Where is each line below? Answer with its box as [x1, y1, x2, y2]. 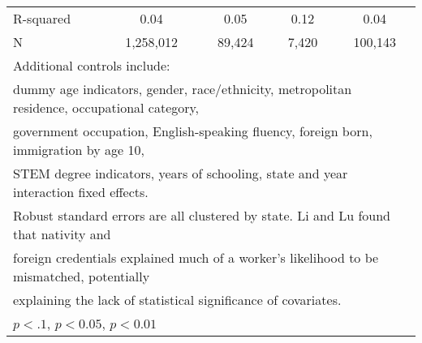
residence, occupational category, [13, 98, 200, 117]
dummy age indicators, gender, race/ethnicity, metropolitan [13, 79, 352, 98]
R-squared [13, 9, 71, 28]
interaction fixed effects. [13, 182, 149, 201]
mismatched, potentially [13, 267, 150, 285]
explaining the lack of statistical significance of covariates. [13, 290, 342, 309]
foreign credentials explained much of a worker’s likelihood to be [13, 248, 379, 267]
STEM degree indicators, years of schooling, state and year [13, 164, 348, 182]
